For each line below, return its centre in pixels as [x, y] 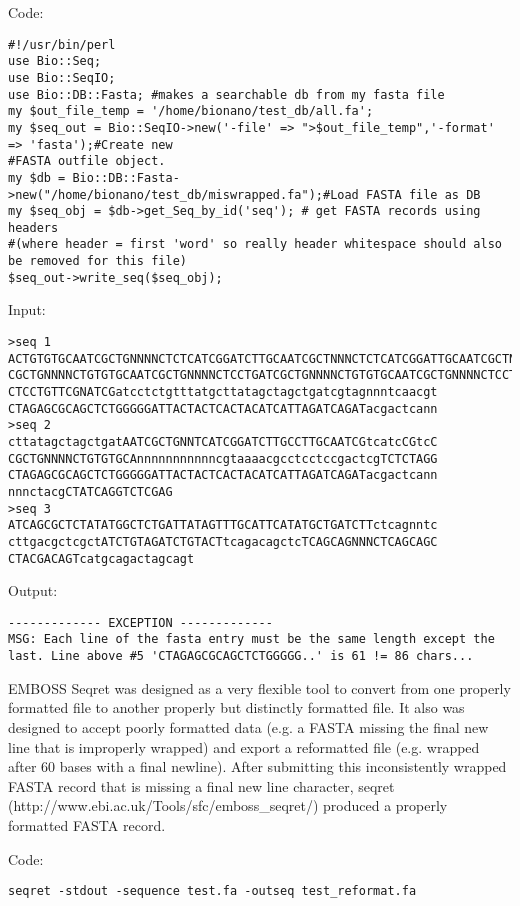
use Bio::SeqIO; [62, 77]
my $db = [37, 177]
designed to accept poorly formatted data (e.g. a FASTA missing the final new [248, 726]
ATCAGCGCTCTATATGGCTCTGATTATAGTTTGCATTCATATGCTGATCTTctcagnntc [223, 525]
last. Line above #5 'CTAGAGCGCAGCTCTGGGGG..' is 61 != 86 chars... [241, 656]
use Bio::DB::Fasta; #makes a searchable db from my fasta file [226, 94]
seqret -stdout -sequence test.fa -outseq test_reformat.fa [212, 891]
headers [33, 227]
